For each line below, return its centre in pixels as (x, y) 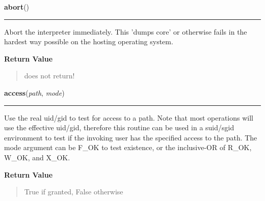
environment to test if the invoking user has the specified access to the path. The (131, 137)
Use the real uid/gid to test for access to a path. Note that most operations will (129, 117)
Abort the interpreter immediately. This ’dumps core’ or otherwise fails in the (126, 31)
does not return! (49, 76)
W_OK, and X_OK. (37, 157)
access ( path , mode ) (34, 92)
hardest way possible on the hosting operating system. (89, 41)
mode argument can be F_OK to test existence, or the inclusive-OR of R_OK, (128, 147)
